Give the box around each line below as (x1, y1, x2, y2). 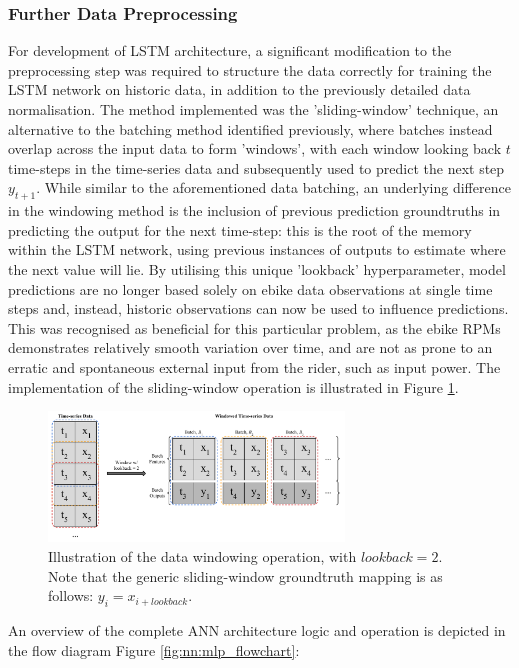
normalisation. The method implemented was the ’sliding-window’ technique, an (8, 99, 499, 119)
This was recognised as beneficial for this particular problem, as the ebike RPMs (8, 317, 501, 338)
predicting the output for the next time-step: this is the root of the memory (8, 219, 472, 240)
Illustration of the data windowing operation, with (48, 546, 357, 566)
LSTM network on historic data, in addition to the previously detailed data (8, 79, 471, 100)
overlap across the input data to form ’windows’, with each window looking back (8, 138, 502, 159)
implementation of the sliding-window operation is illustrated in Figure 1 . (8, 376, 459, 397)
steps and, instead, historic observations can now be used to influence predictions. (8, 298, 509, 319)
